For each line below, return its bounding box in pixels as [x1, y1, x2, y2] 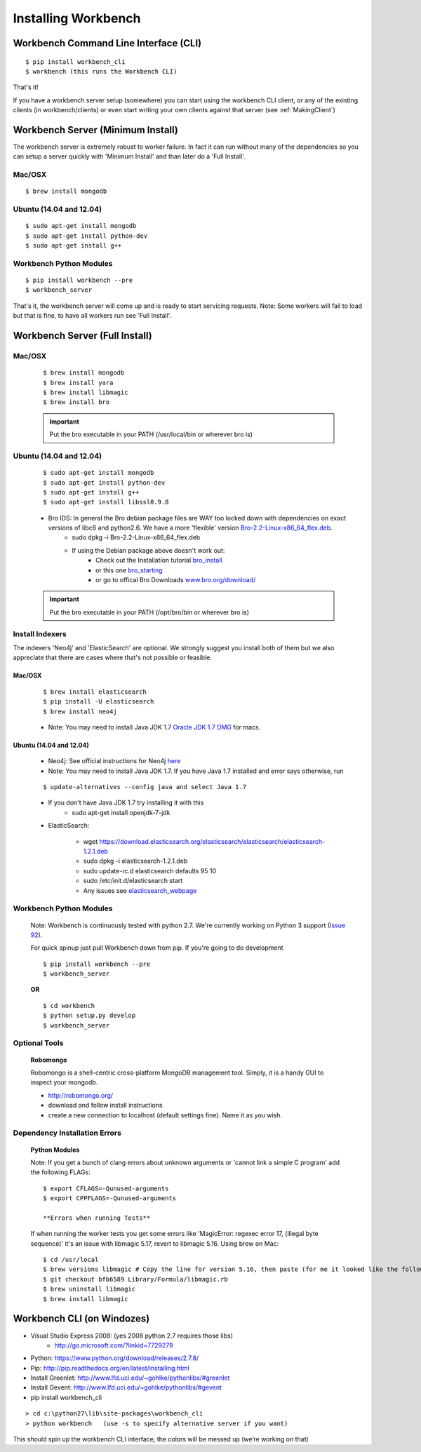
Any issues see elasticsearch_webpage [83, 886, 197, 894]
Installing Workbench [13, 11, 141, 26]
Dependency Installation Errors [13, 1128, 122, 1138]
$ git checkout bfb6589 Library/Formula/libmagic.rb [43, 1275, 228, 1283]
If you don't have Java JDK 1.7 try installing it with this [48, 798, 204, 807]
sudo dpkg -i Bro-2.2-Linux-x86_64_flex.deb [72, 533, 201, 542]
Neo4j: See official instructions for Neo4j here [48, 757, 181, 765]
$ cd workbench [43, 1002, 95, 1009]
